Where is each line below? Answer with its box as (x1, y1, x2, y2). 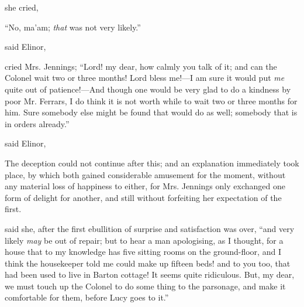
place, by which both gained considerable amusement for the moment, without (5, 168, 286, 180)
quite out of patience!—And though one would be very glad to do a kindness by (5, 83, 291, 95)
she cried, (5, 1, 39, 13)
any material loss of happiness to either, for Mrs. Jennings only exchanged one (5, 180, 285, 192)
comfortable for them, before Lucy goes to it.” (5, 291, 169, 303)
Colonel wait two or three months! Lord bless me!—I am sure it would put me (5, 71, 285, 84)
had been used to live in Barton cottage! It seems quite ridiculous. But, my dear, (5, 268, 295, 281)
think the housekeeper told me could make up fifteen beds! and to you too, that (5, 257, 291, 269)
